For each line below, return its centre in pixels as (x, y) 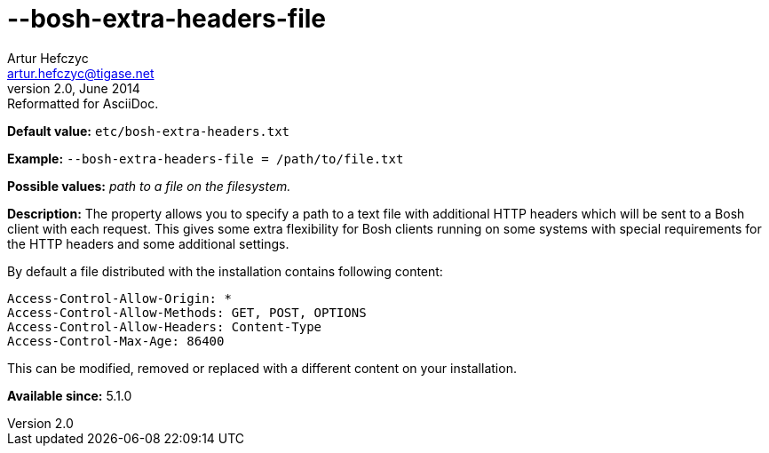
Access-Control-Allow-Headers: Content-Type (165, 326)
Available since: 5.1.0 (70, 395)
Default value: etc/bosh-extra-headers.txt (149, 131)
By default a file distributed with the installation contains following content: (225, 271)
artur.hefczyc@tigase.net (81, 73)
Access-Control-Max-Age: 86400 (116, 341)
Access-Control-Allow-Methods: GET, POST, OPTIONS (187, 312)
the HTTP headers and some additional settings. (148, 243)
